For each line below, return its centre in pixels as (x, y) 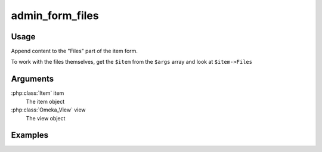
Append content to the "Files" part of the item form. (75, 51)
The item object (45, 101)
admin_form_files (55, 15)
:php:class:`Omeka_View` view (48, 110)
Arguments (32, 79)
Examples (30, 135)
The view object (46, 118)
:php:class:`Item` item (38, 93)
